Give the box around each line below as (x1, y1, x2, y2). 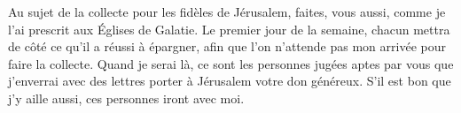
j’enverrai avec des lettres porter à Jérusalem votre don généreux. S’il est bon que (8, 72, 451, 90)
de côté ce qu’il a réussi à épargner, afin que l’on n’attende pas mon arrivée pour (8, 37, 446, 56)
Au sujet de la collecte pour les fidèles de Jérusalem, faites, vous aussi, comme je (8, 3, 446, 20)
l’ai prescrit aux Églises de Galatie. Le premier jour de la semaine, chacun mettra (8, 19, 450, 38)
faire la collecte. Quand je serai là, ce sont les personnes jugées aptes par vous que (8, 54, 454, 72)
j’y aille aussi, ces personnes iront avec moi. (8, 88, 245, 107)
